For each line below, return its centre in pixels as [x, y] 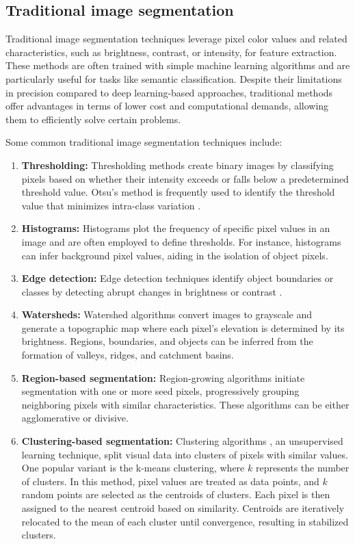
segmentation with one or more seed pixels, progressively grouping [160, 391]
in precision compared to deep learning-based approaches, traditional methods [169, 92]
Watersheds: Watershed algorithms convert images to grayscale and [167, 314]
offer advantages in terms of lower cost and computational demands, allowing [167, 106]
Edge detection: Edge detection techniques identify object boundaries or [177, 278]
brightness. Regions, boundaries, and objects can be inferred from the [167, 341]
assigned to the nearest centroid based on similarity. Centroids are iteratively [183, 508]
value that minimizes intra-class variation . [111, 205]
